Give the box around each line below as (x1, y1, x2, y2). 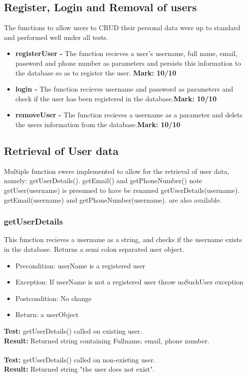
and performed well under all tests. (4, 32, 108, 42)
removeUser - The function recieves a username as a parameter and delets (15, 110, 243, 120)
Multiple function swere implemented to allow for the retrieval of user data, (4, 166, 229, 176)
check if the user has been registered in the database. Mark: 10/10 (15, 93, 217, 103)
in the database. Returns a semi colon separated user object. (4, 244, 185, 254)
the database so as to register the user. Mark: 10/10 (15, 67, 176, 77)
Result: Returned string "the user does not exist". (4, 364, 155, 374)
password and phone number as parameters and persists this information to (15, 57, 241, 68)
